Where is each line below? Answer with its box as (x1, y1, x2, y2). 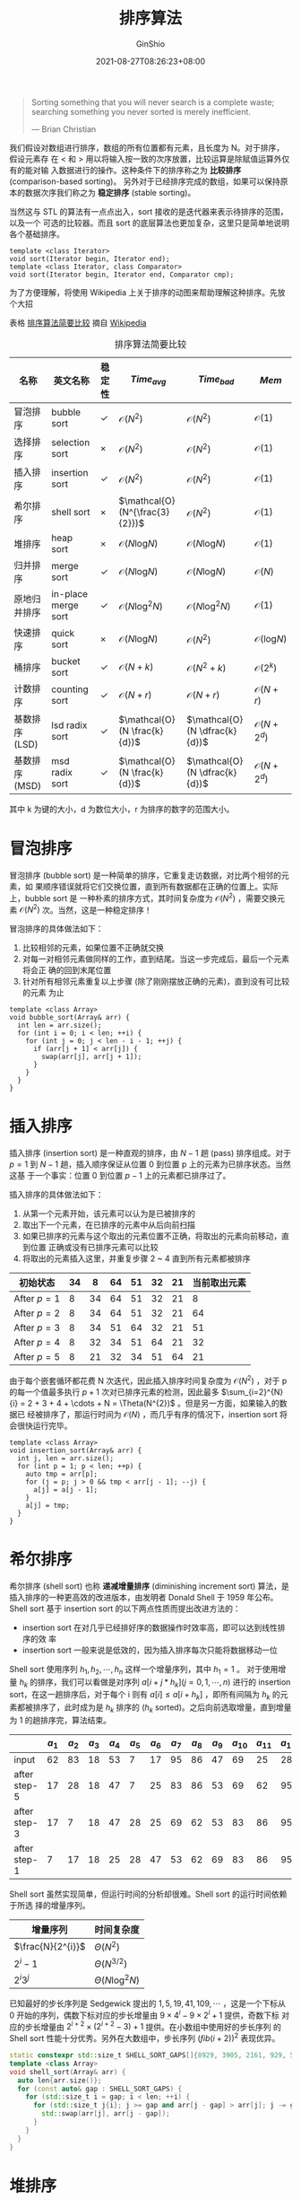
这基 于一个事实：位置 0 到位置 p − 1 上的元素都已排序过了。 (9, 1170, 231, 1181)
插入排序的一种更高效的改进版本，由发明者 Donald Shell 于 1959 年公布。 (9, 1591, 279, 1602)
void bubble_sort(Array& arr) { (9, 1013, 130, 1022)
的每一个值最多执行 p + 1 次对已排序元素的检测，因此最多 (9, 1386, 219, 1397)
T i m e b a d (197, 373, 235, 387)
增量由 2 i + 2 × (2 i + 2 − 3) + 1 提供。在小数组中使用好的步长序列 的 (39, 2020, 282, 2032)
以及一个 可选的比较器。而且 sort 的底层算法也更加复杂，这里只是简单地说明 (9, 217, 289, 228)
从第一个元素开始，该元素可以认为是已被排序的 (21, 1208, 195, 1219)
